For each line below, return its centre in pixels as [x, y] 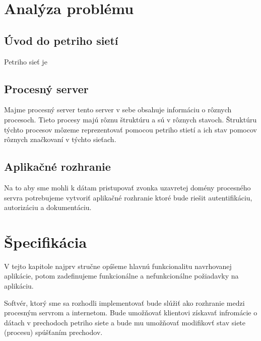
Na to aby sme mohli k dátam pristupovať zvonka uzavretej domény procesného [127, 187]
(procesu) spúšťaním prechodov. [53, 332]
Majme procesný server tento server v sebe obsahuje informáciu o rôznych [118, 110]
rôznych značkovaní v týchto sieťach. [60, 139]
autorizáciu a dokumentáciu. [48, 207]
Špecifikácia [46, 242]
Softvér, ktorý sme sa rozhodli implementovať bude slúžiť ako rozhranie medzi [124, 302]
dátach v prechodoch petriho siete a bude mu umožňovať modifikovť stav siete [125, 322]
